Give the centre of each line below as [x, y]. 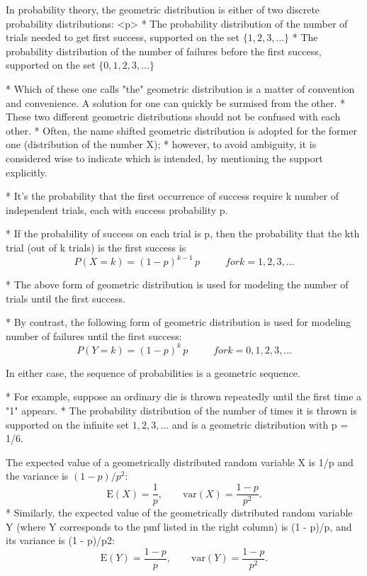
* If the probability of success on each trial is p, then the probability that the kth [183, 233]
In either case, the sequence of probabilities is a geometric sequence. [153, 372]
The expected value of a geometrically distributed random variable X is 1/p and [180, 462]
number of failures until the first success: [94, 335]
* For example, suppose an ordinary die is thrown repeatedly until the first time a [184, 396]
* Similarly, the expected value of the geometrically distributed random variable [179, 513]
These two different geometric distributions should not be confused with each [173, 117]
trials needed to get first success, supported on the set [123, 37]
